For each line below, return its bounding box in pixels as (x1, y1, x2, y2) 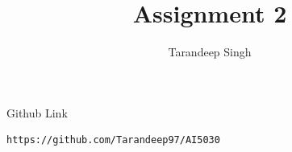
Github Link (6, 104, 68, 121)
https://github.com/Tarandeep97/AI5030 (6, 134, 220, 146)
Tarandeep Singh (168, 43, 252, 60)
